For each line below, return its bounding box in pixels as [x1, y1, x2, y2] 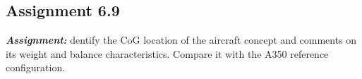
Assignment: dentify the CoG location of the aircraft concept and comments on [6, 32, 357, 47]
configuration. [6, 60, 66, 75]
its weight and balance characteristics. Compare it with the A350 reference [6, 46, 329, 61]
